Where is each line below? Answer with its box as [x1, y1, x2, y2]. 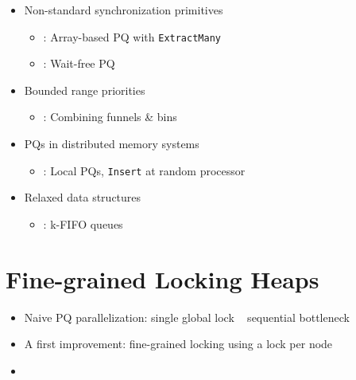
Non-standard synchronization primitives [24, 2, 223, 18]
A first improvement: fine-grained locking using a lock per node [24, 335, 333, 352]
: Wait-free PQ [43, 55, 115, 72]
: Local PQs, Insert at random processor [43, 162, 246, 178]
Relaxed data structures [24, 189, 141, 206]
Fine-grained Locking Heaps [6, 262, 319, 295]
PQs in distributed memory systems [24, 135, 199, 152]
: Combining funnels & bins [43, 108, 177, 125]
